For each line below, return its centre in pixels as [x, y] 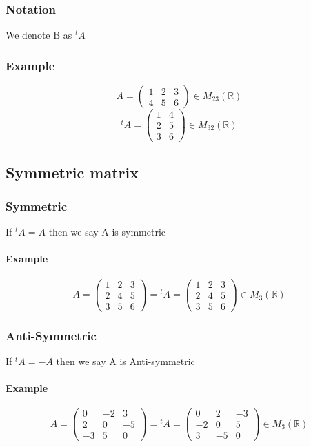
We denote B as [39, 35]
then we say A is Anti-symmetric [126, 361]
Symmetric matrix [72, 172]
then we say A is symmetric [107, 232]
